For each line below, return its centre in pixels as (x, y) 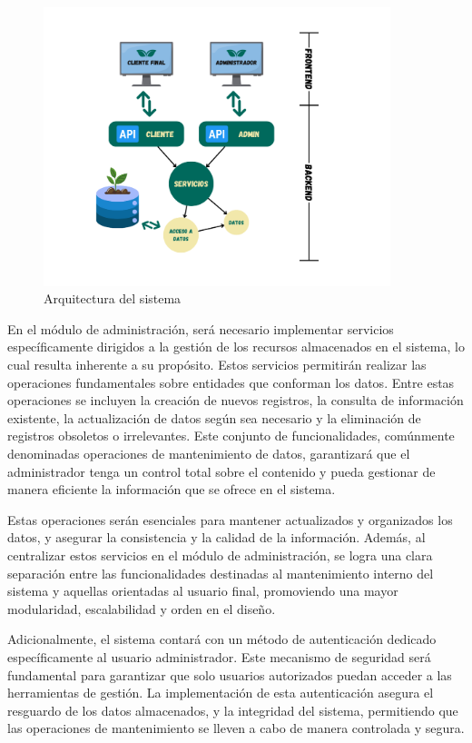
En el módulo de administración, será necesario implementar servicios (201, 328)
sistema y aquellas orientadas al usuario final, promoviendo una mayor (203, 591)
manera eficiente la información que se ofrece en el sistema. (172, 489)
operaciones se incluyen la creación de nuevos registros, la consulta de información (236, 400)
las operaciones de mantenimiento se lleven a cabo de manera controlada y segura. (236, 728)
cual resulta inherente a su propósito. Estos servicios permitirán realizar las (217, 365)
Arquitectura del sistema (113, 298)
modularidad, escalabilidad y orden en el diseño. (142, 608)
